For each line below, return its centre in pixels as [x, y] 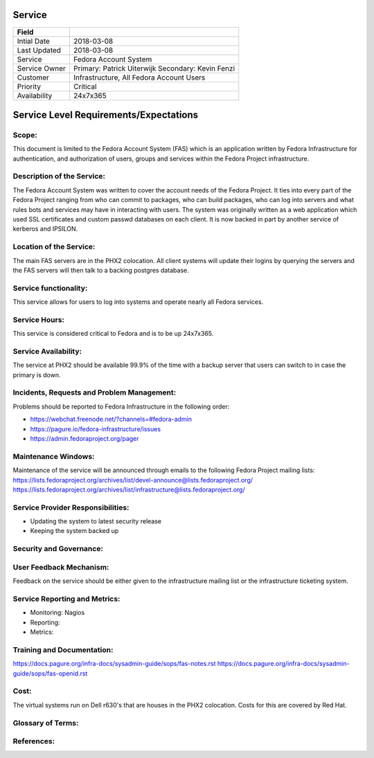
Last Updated [39, 50]
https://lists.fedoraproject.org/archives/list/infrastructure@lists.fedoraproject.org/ [129, 489]
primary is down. [37, 375]
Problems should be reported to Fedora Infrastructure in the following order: [121, 406]
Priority [29, 87]
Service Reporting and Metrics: [66, 599]
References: [34, 741]
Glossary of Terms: [46, 723]
